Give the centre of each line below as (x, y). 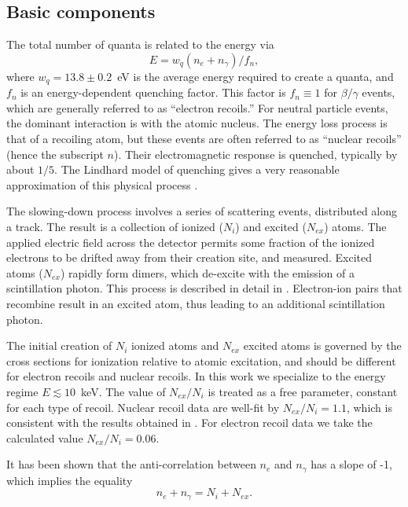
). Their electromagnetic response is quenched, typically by (255, 154)
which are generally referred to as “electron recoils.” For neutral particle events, (197, 107)
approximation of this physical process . (102, 184)
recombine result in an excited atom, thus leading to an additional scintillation (196, 303)
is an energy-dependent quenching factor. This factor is (153, 92)
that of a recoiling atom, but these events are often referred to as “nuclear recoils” (204, 139)
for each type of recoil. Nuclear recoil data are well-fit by (143, 407)
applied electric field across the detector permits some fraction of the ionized (191, 242)
